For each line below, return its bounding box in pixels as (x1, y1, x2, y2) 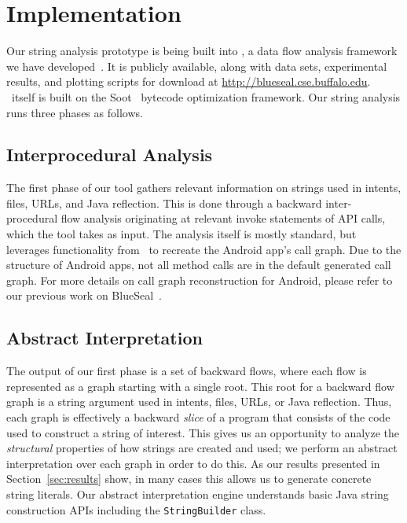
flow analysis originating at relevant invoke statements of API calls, (60, 210, 386, 227)
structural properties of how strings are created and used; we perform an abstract (6, 440, 398, 456)
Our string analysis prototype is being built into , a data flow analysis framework (6, 42, 398, 59)
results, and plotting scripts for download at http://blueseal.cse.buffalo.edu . (6, 73, 371, 90)
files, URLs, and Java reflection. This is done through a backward (6, 194, 322, 211)
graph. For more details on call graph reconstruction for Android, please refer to (6, 271, 393, 288)
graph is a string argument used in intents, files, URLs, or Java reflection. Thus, (6, 393, 392, 410)
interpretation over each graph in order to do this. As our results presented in (6, 455, 380, 471)
